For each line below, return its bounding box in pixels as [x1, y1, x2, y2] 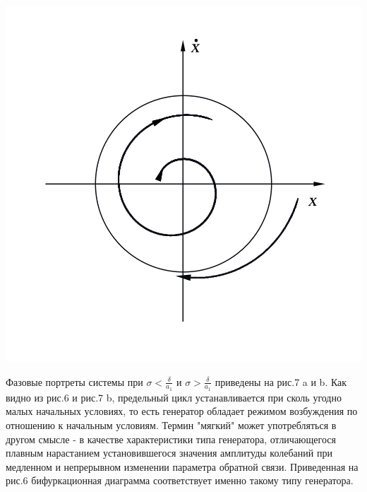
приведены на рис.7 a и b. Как [215, 374, 347, 389]
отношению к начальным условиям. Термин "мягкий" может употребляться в [6, 418, 337, 433]
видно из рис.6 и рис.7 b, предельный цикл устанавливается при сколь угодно [6, 389, 342, 404]
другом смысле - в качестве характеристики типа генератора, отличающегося [6, 431, 336, 446]
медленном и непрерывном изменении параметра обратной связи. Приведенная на [6, 459, 359, 474]
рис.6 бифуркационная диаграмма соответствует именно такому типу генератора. [6, 473, 354, 488]
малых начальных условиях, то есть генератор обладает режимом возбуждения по [6, 404, 358, 418]
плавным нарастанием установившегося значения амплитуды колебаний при [6, 445, 332, 460]
